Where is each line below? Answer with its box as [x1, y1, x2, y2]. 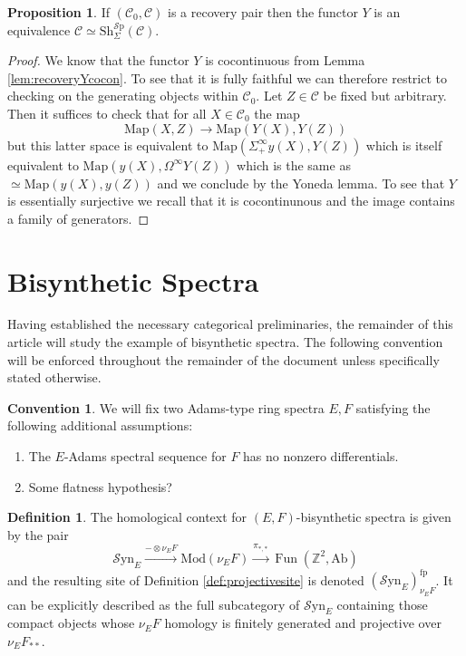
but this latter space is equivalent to [7, 135, 209, 154]
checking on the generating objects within [7, 86, 238, 105]
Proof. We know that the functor [7, 51, 189, 70]
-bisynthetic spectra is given [296, 507, 451, 526]
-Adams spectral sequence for [63, 447, 227, 466]
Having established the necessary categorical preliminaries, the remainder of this [7, 314, 453, 333]
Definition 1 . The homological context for [7, 507, 248, 526]
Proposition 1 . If [7, 3, 110, 21]
